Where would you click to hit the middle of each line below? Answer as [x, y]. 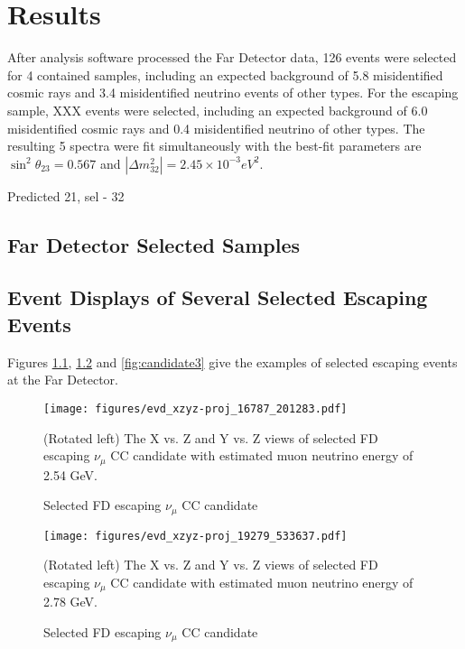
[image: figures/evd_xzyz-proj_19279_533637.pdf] [195, 536]
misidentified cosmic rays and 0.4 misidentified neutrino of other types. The [216, 128]
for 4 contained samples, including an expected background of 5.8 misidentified [225, 74]
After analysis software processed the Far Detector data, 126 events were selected [232, 57]
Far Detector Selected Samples [154, 244]
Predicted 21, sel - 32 [66, 195]
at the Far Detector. [63, 380]
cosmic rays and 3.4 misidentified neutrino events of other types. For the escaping [233, 93]
